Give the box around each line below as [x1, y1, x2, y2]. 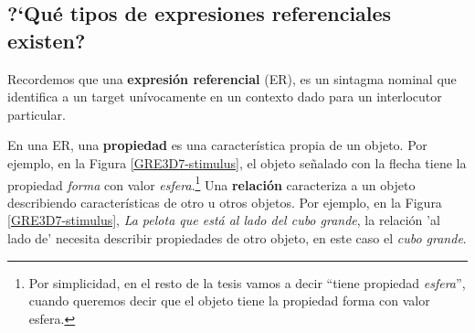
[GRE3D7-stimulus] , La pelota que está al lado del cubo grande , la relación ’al [7, 210, 440, 230]
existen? [7, 26, 86, 54]
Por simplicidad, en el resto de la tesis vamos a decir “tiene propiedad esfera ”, [28, 273, 466, 292]
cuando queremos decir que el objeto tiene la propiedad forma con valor [28, 291, 430, 310]
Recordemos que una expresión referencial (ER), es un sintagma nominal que [7, 69, 457, 88]
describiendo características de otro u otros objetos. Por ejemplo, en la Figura [7, 192, 442, 211]
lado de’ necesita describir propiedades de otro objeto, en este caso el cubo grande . [7, 229, 467, 247]
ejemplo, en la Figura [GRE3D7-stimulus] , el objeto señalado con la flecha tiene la [7, 153, 467, 172]
